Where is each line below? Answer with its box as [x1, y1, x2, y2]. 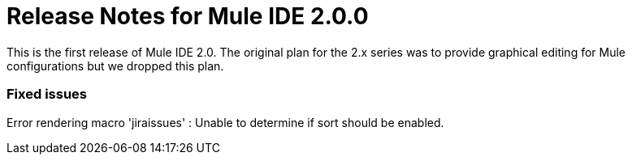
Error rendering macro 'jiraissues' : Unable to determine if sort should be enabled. [6, 115, 444, 129]
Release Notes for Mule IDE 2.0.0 [6, 2, 369, 30]
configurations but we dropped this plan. [6, 58, 224, 73]
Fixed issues [6, 86, 87, 103]
